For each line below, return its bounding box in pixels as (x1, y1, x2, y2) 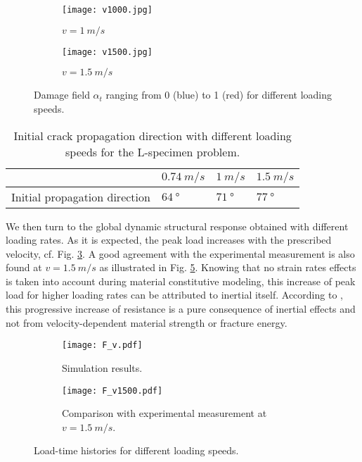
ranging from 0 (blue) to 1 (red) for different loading (105, 87, 332, 102)
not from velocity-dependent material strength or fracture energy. (6, 315, 287, 330)
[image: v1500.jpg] (62, 46, 153, 57)
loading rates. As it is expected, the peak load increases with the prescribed (6, 232, 332, 247)
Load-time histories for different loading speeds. (34, 443, 239, 458)
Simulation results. (62, 360, 143, 375)
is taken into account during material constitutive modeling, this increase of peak (6, 273, 356, 288)
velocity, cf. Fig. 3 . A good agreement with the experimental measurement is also (6, 246, 355, 261)
